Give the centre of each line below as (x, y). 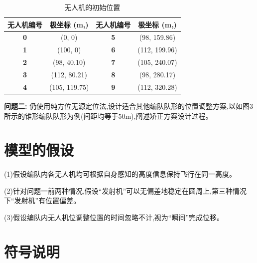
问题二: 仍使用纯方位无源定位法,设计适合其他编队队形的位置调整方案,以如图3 (128, 106)
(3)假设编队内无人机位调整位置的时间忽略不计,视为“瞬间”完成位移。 (114, 217)
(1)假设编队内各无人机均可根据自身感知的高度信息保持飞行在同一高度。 (120, 174)
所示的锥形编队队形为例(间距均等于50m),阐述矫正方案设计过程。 (108, 116)
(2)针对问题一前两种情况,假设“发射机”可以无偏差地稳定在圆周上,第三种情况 (125, 190)
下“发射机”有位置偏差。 (42, 200)
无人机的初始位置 (92, 7)
